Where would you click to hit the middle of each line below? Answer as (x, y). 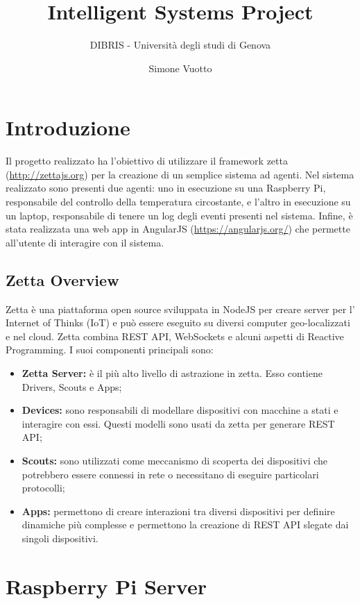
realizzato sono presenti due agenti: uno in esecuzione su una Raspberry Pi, (166, 188)
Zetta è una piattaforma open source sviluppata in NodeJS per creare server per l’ (180, 309)
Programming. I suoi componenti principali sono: (110, 350)
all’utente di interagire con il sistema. (85, 242)
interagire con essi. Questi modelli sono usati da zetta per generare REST (178, 423)
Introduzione (68, 127)
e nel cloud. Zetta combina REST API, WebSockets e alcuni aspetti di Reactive (175, 336)
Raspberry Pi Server (106, 586)
